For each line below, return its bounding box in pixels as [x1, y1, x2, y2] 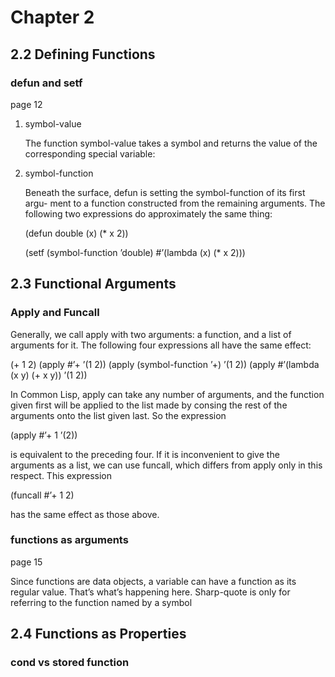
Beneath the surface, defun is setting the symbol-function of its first [24, 186, 306, 198]
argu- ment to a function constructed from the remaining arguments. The [24, 197, 326, 209]
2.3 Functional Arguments [10, 276, 177, 293]
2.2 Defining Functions [10, 46, 156, 63]
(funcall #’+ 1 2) [10, 489, 75, 501]
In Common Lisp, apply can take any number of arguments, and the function [10, 388, 325, 400]
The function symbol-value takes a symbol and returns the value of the [24, 137, 318, 149]
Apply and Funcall [10, 306, 100, 320]
